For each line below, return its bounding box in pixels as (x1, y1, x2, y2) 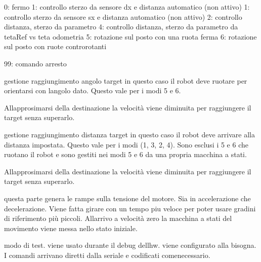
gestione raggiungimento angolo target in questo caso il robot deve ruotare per (4, 75, 247, 86)
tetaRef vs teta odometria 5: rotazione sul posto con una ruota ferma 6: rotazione (4, 31, 257, 42)
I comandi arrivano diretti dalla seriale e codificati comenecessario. (4, 249, 210, 260)
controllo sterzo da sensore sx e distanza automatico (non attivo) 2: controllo (4, 11, 242, 22)
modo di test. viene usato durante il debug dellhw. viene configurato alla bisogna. (4, 240, 256, 250)
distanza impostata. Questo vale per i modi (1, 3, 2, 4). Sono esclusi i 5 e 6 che (4, 139, 248, 149)
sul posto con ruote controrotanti (4, 41, 107, 52)
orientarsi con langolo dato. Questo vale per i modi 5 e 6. (4, 85, 181, 96)
